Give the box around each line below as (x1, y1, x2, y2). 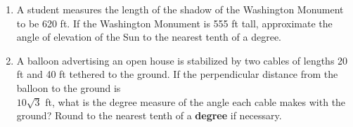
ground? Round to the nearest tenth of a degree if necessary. (16, 108, 282, 123)
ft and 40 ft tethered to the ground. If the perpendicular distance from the (16, 67, 338, 81)
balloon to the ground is (16, 80, 121, 95)
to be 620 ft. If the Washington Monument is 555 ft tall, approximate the (16, 15, 333, 30)
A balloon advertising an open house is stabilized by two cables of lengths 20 (16, 53, 348, 67)
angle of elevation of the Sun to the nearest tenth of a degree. (16, 29, 281, 44)
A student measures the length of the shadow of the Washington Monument (16, 2, 344, 16)
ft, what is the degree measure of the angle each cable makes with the (45, 94, 346, 109)
